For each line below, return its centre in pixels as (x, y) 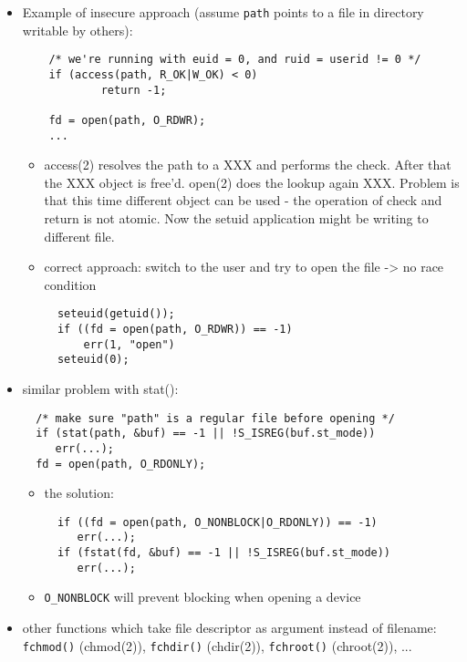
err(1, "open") (129, 344)
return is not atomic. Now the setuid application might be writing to (236, 217)
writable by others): (78, 30)
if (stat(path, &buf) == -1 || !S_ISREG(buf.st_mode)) (206, 434)
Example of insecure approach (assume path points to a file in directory (223, 12)
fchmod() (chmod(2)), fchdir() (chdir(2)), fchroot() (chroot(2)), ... (217, 645)
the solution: (79, 493)
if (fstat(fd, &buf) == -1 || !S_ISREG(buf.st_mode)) (224, 553)
